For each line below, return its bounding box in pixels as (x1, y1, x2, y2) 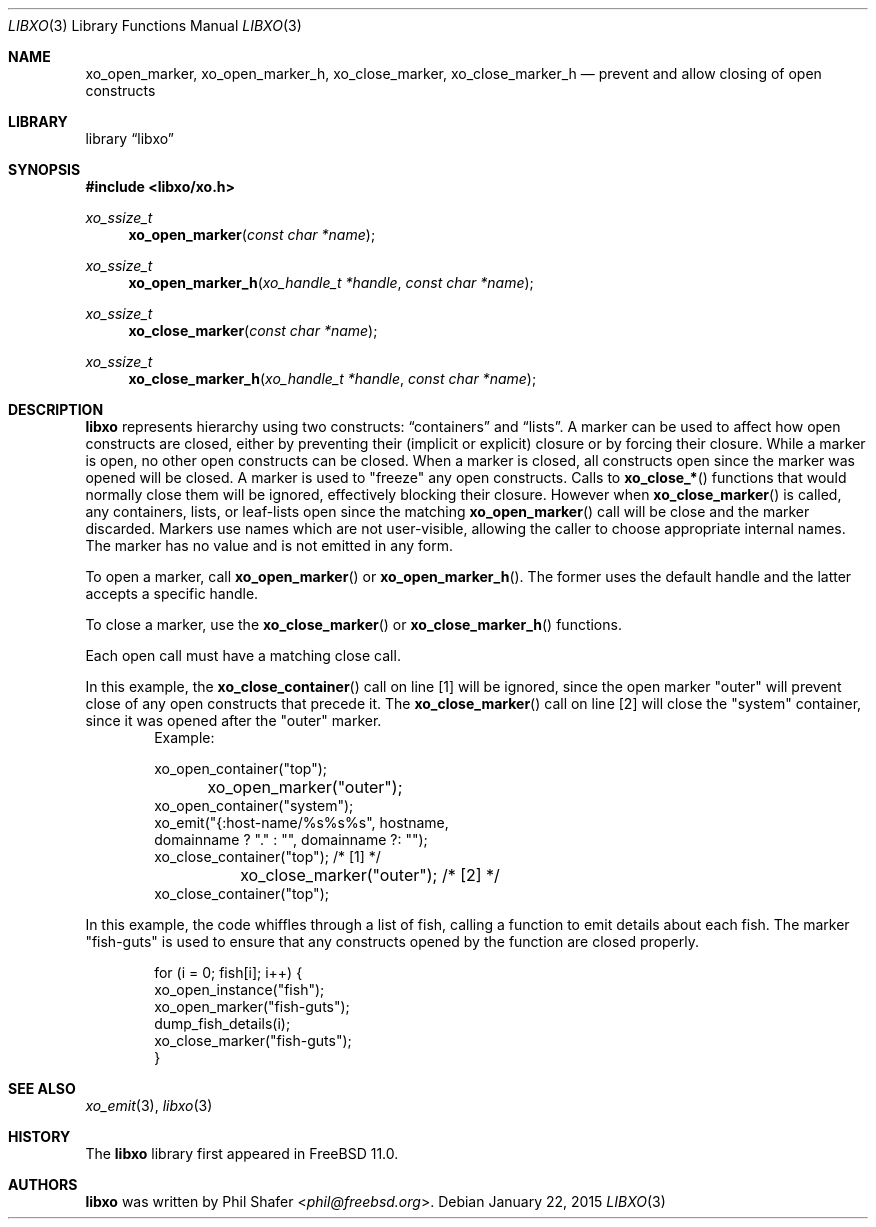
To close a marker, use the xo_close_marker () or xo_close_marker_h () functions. (85, 616, 622, 633)
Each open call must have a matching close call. (85, 647, 401, 664)
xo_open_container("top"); (154, 760, 328, 777)
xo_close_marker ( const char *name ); (128, 322, 378, 339)
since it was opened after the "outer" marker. (85, 712, 382, 729)
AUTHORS (8, 1176, 78, 1193)
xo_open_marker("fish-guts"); (154, 998, 350, 1015)
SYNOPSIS (8, 161, 81, 178)
